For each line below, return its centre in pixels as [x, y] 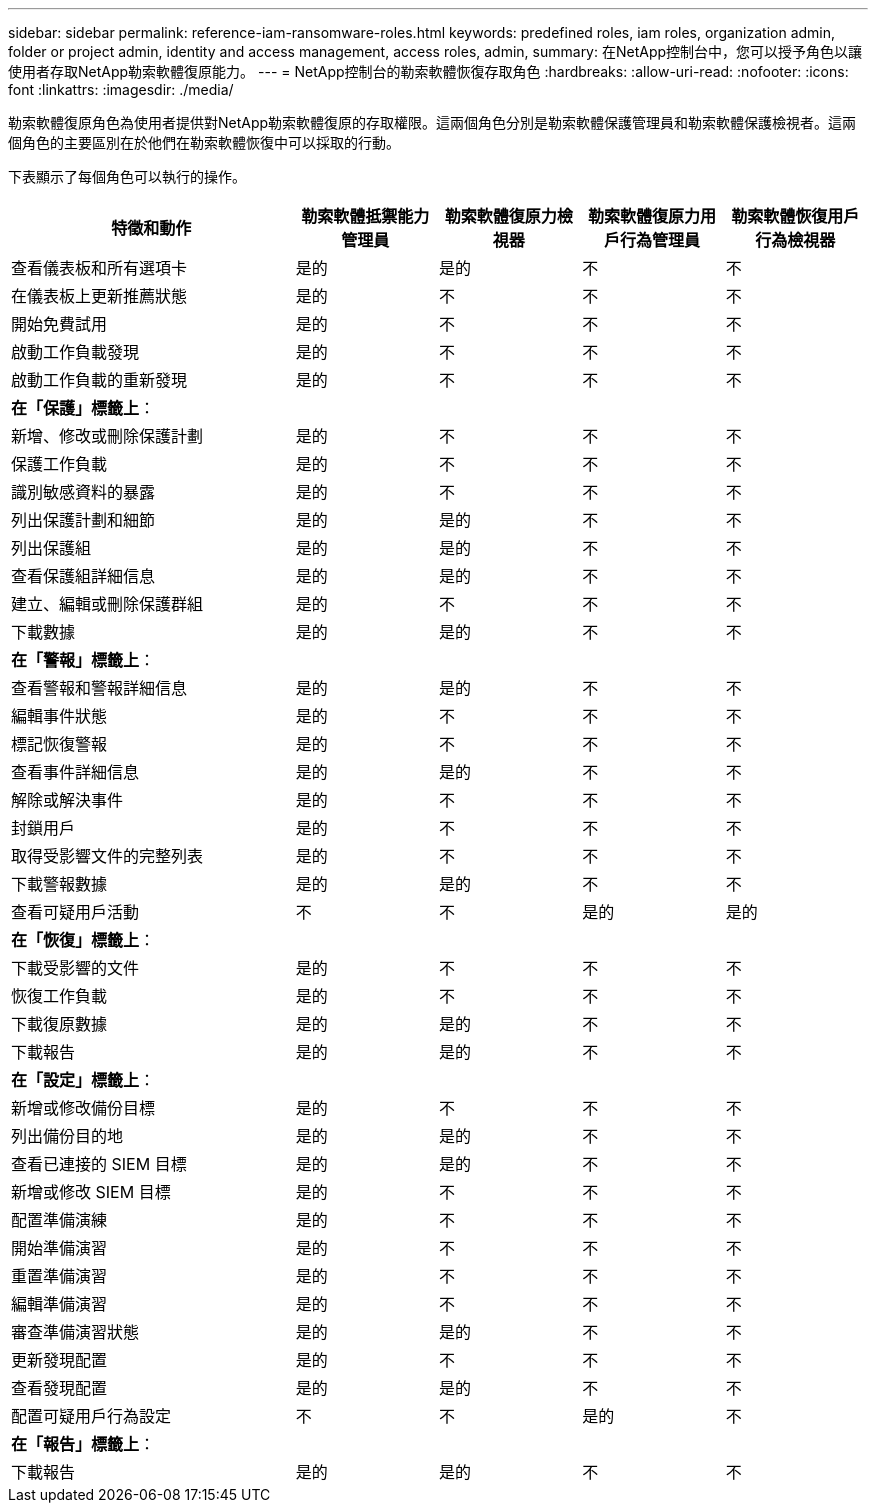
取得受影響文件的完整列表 [107, 856]
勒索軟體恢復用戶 [795, 216]
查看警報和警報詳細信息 [99, 688]
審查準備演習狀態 [75, 1332]
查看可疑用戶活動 [75, 912]
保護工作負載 [59, 464]
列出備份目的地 [67, 1136]
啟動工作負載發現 [75, 352]
